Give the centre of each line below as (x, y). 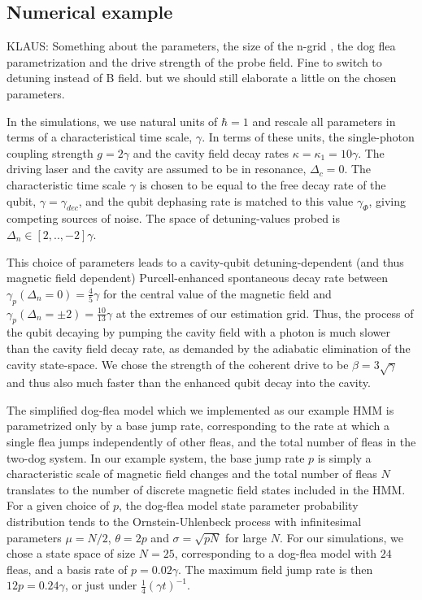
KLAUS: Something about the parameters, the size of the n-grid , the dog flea (201, 46)
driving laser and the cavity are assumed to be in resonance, (157, 169)
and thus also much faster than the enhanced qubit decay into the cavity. (189, 383)
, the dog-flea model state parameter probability (238, 505)
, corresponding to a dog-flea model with (275, 553)
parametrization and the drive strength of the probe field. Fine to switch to (194, 61)
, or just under (101, 585)
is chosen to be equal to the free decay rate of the (263, 184)
